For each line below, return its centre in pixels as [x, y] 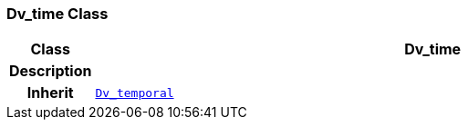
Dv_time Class [57, 14]
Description [51, 71]
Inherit [50, 93]
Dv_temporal [135, 93]
